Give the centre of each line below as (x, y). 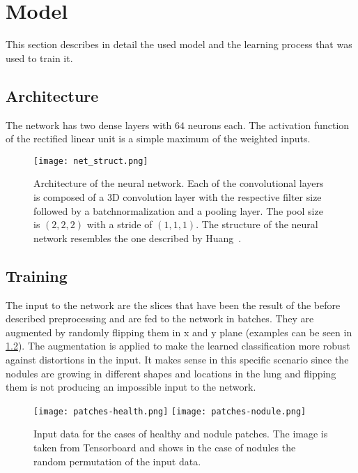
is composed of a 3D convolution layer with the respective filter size (178, 196)
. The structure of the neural (257, 224)
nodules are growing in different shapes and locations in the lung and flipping (171, 373)
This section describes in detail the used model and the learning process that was (179, 44)
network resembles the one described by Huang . (138, 238)
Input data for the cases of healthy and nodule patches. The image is (181, 434)
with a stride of (119, 224)
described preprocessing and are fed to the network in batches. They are (160, 318)
